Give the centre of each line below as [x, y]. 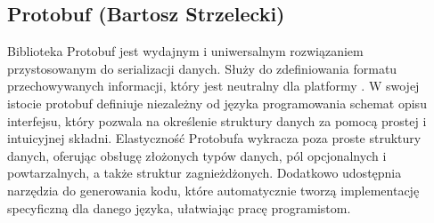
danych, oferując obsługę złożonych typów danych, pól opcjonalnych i [197, 155]
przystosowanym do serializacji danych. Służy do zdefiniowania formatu [202, 68]
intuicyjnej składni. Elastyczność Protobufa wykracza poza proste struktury [214, 138]
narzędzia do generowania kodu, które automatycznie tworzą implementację [213, 190]
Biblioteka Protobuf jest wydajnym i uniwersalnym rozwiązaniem [185, 51]
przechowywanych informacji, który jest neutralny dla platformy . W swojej [213, 86]
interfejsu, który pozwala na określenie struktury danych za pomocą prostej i [217, 120]
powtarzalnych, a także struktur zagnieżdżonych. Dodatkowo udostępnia [205, 173]
